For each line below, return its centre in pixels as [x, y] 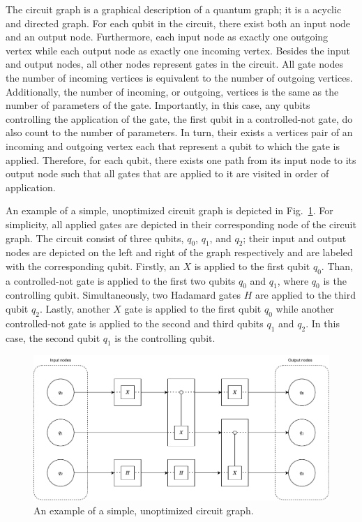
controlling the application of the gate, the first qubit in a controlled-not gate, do [179, 118]
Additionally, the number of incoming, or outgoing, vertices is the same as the [172, 91]
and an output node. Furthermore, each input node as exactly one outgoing [167, 37]
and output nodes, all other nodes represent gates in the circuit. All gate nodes [174, 64]
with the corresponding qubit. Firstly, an [93, 266]
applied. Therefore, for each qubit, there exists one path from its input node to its [181, 159]
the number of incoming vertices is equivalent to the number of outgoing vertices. [179, 77]
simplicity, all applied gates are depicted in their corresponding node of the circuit [181, 224]
